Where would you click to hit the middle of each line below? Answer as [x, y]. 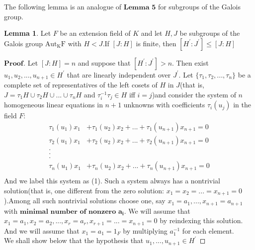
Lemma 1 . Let [28, 33]
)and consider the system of [194, 94]
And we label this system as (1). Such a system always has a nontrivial [112, 181]
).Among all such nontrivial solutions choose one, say [85, 201]
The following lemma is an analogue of [63, 6]
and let [152, 33]
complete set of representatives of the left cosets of [81, 85]
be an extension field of [95, 33]
